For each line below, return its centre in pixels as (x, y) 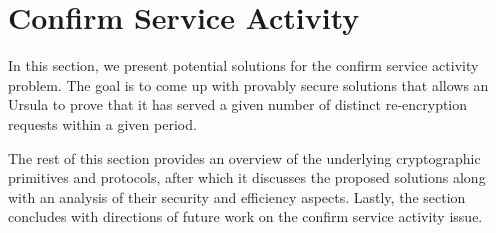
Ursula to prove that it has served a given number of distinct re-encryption (238, 104)
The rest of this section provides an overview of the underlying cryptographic (244, 157)
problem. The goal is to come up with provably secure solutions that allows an (248, 84)
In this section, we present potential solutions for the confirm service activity (243, 65)
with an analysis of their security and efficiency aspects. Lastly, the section (237, 196)
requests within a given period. (102, 123)
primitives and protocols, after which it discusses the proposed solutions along (247, 177)
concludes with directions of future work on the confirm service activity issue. (245, 216)
